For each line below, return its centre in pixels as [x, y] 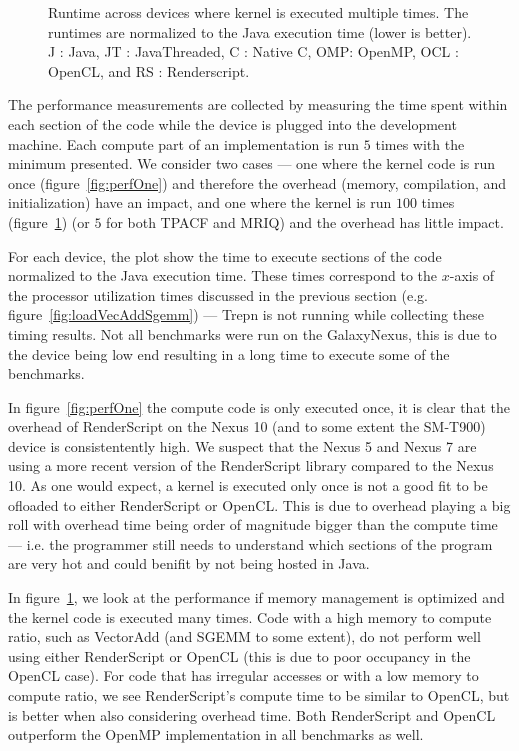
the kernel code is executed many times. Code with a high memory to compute [250, 616]
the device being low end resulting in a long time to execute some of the [229, 353]
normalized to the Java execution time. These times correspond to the [223, 275]
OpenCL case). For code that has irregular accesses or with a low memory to [243, 675]
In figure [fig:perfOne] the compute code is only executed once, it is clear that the [259, 406]
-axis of [472, 275]
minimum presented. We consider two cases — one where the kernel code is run [252, 163]
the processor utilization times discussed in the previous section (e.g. [218, 294]
